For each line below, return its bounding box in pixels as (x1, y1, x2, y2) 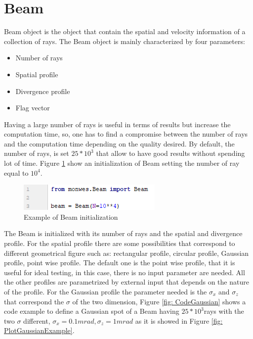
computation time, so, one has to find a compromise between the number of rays (4, 129, 248, 139)
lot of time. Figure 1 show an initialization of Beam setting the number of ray (4, 158, 240, 168)
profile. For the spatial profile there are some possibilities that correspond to (4, 238, 235, 248)
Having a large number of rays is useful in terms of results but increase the (4, 119, 231, 129)
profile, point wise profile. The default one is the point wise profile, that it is (4, 257, 235, 268)
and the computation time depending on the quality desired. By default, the (4, 138, 235, 148)
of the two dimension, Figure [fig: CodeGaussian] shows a (72, 296, 246, 306)
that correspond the (4, 296, 64, 306)
